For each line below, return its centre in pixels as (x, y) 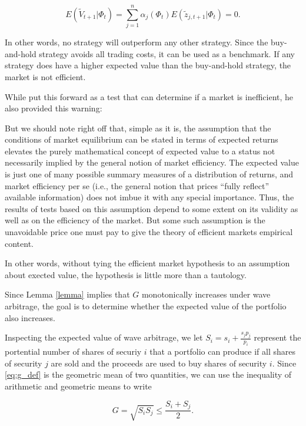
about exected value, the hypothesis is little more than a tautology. (126, 274)
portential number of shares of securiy (73, 351)
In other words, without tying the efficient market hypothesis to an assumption (147, 263)
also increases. (30, 317)
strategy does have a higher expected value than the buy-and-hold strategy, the (148, 65)
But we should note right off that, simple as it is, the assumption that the (138, 128)
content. (19, 243)
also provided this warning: (54, 108)
